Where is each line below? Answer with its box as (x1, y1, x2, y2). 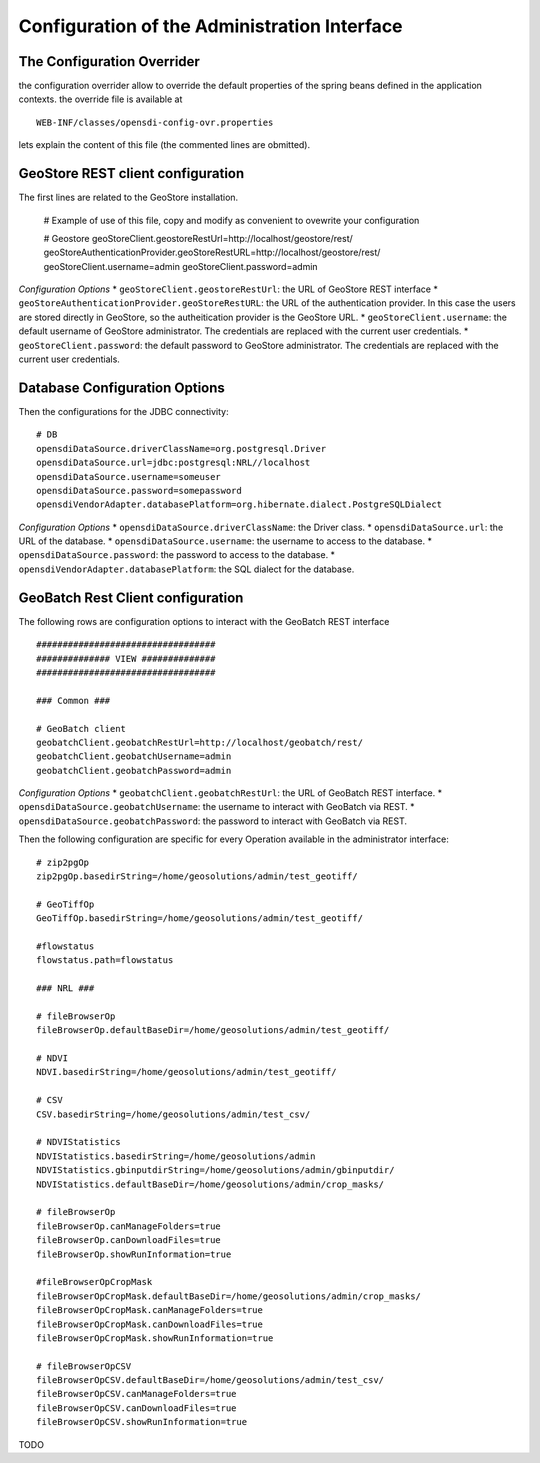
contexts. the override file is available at (18, 93, 183, 105)
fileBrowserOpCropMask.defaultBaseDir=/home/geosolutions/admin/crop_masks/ (36, 1290, 422, 1302)
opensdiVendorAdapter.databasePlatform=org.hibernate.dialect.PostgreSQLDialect (36, 499, 443, 510)
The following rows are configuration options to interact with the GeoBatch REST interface (18, 615, 390, 627)
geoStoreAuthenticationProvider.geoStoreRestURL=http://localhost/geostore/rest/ (43, 246, 381, 259)
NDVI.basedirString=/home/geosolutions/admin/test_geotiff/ (36, 1066, 337, 1078)
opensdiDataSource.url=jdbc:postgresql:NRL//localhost (36, 457, 311, 469)
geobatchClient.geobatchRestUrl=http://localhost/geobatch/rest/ (36, 736, 364, 748)
